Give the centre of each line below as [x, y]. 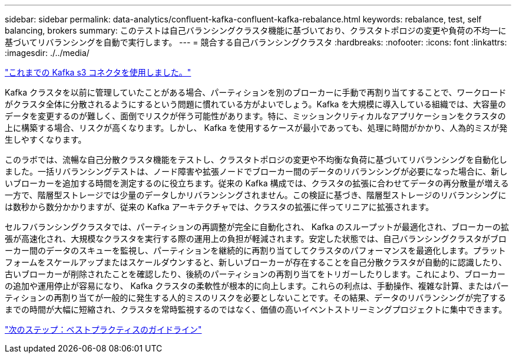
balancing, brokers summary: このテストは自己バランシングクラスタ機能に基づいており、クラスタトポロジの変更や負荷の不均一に [256, 30]
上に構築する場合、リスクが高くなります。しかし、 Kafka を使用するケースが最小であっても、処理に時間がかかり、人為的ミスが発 [256, 128]
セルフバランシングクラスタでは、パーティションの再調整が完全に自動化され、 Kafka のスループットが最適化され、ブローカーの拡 [257, 227]
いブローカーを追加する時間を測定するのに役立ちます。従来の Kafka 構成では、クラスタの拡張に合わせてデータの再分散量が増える [257, 183]
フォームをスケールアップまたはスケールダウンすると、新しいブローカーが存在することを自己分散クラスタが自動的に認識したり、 [256, 262]
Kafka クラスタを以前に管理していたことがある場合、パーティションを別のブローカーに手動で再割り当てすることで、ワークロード [256, 92]
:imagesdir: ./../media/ [47, 53]
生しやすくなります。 [46, 139]
